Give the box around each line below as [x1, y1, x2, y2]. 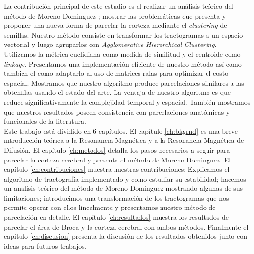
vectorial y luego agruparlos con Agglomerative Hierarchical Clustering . [4, 39, 217, 49]
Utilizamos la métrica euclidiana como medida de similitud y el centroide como [4, 48, 241, 59]
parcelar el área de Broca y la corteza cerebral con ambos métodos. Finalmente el [4, 221, 249, 231]
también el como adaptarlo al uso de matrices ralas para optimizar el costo [4, 68, 229, 78]
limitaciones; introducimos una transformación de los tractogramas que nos [4, 192, 229, 203]
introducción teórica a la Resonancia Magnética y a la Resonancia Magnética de [4, 135, 244, 145]
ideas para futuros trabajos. [4, 240, 87, 251]
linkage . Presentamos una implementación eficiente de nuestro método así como [4, 58, 242, 69]
